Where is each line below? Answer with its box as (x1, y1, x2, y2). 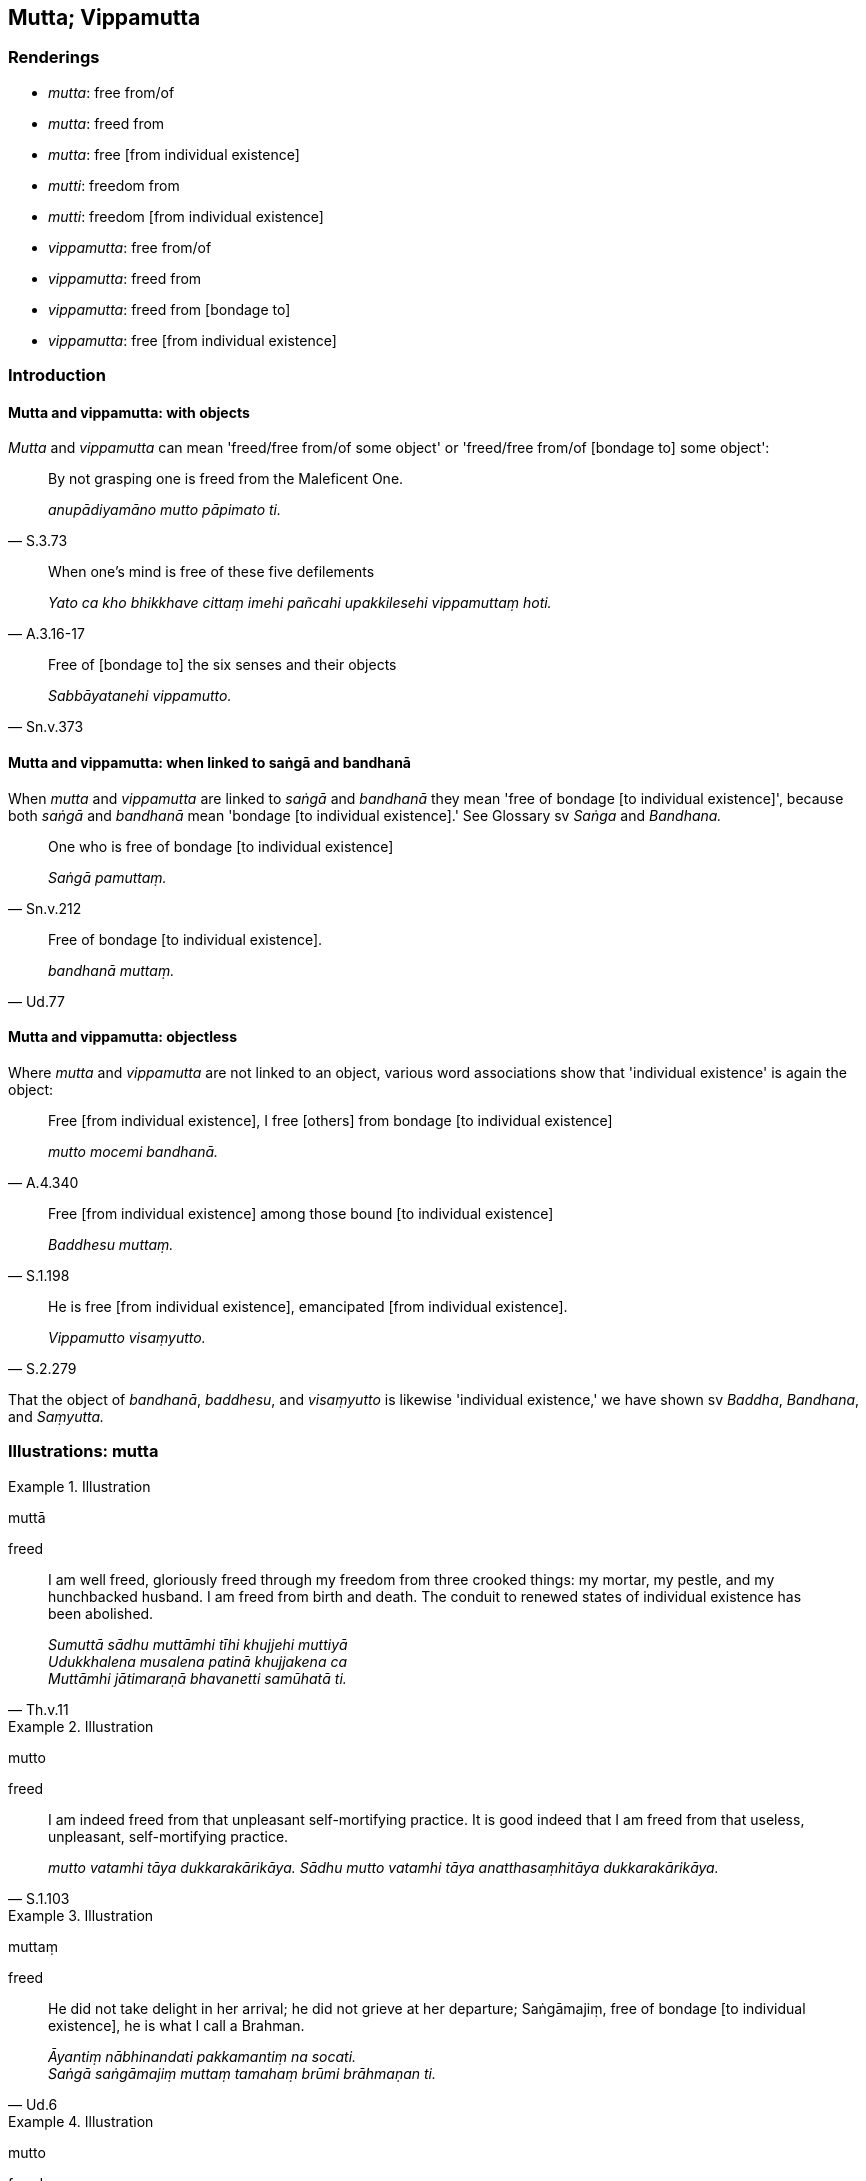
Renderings (8, 47, 100, 68)
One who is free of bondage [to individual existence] (48, 837, 394, 855)
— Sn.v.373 (8, 718, 84, 736)
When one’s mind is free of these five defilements (48, 563, 375, 581)
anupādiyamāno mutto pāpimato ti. (48, 501, 281, 519)
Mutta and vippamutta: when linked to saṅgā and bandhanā (8, 754, 411, 771)
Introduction (8, 365, 106, 386)
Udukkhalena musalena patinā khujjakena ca (48, 1652, 348, 1670)
